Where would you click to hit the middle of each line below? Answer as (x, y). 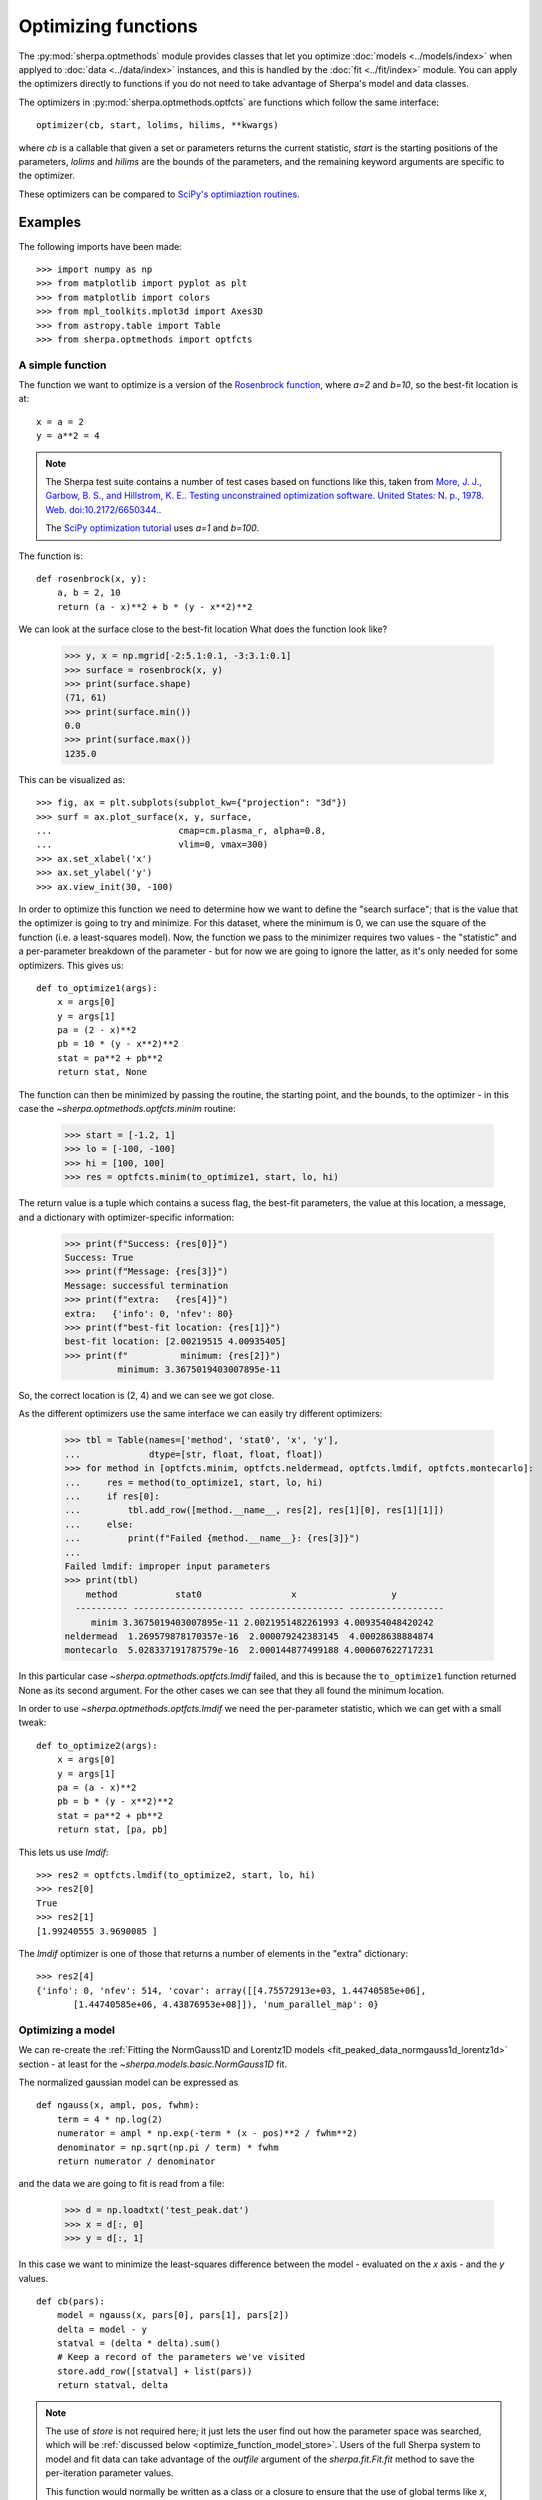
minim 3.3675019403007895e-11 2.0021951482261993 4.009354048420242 (262, 1622)
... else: (99, 1524)
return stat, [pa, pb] (112, 1829)
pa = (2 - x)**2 (96, 1030)
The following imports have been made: (100, 246)
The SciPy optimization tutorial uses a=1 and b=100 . (152, 528)
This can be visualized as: (71, 779)
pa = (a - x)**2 (96, 1788)
